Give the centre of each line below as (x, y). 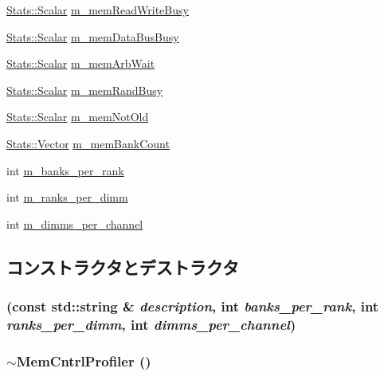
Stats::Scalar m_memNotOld (78, 117)
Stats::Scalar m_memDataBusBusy (93, 36)
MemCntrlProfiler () (84, 360)
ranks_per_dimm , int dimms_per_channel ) (151, 324)
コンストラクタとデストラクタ (123, 266)
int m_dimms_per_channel (75, 223)
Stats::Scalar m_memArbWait (81, 63)
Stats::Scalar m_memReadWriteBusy (98, 10)
